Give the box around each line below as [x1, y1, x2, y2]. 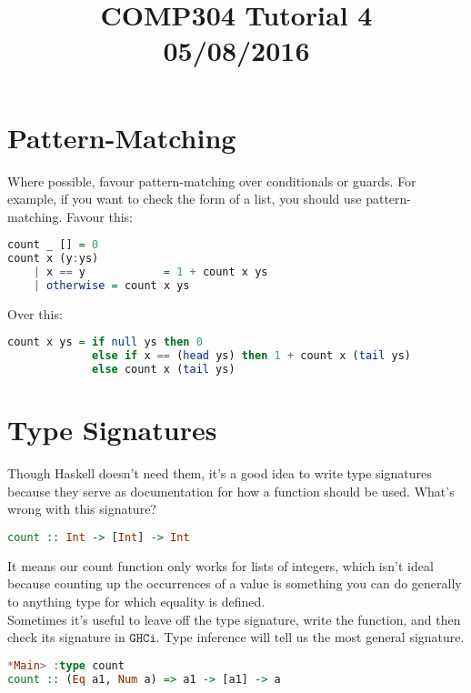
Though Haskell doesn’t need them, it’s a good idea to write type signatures [7, 464, 432, 483]
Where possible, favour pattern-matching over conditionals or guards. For [7, 171, 416, 190]
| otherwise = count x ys [33, 278, 190, 292]
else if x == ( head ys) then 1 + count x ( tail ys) [92, 349, 411, 363]
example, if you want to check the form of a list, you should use [7, 189, 362, 208]
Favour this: [65, 206, 133, 226]
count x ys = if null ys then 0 [7, 336, 203, 349]
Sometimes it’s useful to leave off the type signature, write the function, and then [7, 609, 461, 628]
